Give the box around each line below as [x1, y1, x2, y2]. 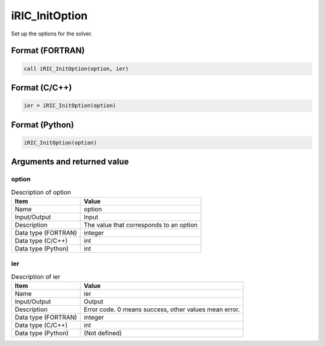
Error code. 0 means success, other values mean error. [84, 305, 240, 314]
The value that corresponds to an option [84, 220, 198, 229]
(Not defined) [84, 329, 122, 337]
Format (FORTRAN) [11, 46, 85, 56]
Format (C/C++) [11, 82, 72, 93]
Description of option [11, 188, 72, 196]
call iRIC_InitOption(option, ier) [23, 65, 129, 72]
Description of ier [11, 272, 61, 281]
